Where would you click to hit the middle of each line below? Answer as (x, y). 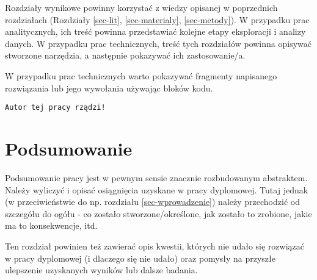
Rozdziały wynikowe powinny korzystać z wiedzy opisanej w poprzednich (141, 7)
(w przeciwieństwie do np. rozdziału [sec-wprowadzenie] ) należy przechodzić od (152, 202)
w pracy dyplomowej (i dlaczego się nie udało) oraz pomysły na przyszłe (140, 258)
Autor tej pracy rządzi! (55, 108)
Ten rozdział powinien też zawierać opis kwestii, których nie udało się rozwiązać (155, 246)
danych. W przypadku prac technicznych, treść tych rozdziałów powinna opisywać (158, 43)
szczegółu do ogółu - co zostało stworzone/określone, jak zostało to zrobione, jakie (158, 213)
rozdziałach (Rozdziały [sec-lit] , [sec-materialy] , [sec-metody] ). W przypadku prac (157, 19)
